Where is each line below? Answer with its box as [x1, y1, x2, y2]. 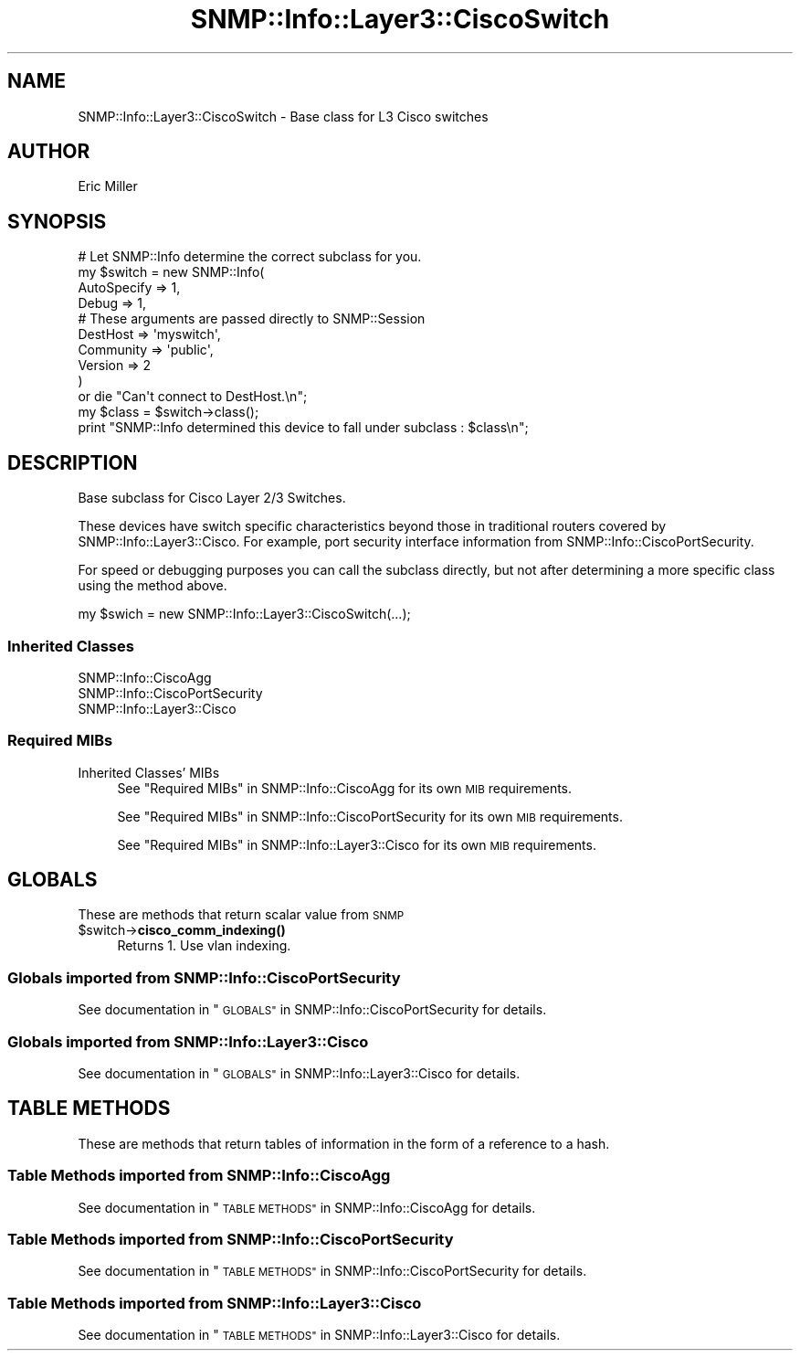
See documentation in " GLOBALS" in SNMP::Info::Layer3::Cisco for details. [78, 1065, 521, 1081]
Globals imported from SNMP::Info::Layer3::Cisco [7, 1032, 369, 1051]
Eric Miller [78, 178, 138, 195]
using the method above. [78, 578, 227, 594]
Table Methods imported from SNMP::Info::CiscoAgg [7, 1166, 391, 1185]
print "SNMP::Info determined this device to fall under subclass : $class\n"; [78, 419, 529, 436]
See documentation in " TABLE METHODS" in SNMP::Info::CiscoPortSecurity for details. [78, 1263, 587, 1279]
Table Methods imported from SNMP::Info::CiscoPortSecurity [7, 1229, 454, 1248]
